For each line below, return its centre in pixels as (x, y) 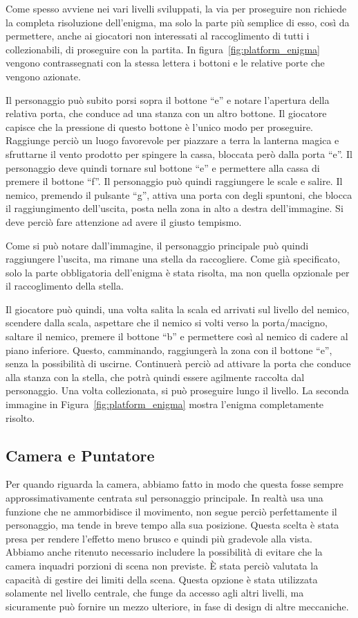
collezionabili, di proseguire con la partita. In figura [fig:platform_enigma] (163, 49)
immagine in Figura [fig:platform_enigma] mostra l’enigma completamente (165, 404)
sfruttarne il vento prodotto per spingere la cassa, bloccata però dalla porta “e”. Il (179, 153)
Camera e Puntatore (80, 455)
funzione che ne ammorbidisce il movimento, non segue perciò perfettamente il (171, 511)
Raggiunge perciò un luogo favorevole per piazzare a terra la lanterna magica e (172, 140)
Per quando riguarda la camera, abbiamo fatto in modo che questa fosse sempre (175, 484)
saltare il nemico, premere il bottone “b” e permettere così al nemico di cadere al (177, 336)
